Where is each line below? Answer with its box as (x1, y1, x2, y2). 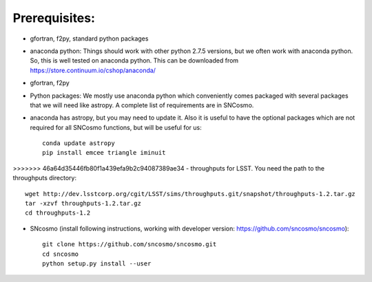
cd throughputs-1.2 (25, 209, 91, 217)
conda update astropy (42, 140, 115, 147)
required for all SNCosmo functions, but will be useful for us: (30, 123, 203, 131)
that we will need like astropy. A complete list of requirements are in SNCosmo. (30, 100, 254, 109)
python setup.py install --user (42, 259, 152, 268)
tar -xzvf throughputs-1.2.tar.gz (25, 199, 141, 208)
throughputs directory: (12, 174, 77, 182)
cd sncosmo (42, 250, 79, 258)
